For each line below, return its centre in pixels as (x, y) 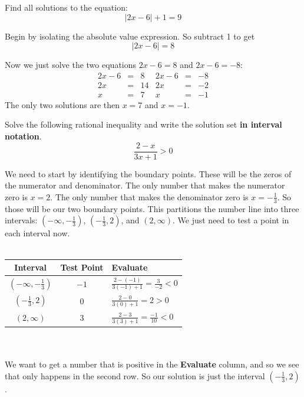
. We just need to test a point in (231, 220)
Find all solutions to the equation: (66, 7)
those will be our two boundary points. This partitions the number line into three (152, 208)
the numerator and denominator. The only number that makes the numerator (145, 185)
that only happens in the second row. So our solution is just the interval (135, 375)
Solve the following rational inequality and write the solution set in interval (143, 124)
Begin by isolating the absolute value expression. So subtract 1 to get (130, 36)
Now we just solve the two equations (71, 65)
